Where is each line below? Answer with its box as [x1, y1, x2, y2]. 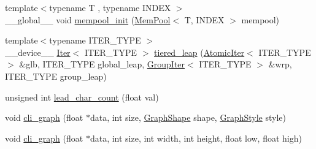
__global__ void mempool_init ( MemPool [5, 13, 171, 26]
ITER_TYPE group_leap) [5, 69, 107, 82]
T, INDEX [184, 13, 225, 26]
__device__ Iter [5, 45, 71, 58]
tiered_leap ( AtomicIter [154, 45, 245, 58]
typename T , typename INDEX [49, 1, 171, 13]
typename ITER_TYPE [49, 34, 141, 47]
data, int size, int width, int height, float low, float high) [90, 131, 302, 144]
